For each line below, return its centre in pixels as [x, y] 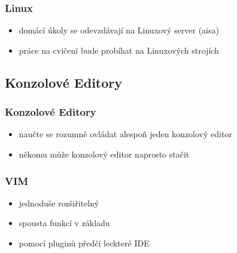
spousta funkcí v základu [64, 223]
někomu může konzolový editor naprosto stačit [104, 154]
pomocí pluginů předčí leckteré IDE [84, 243]
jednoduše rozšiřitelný [59, 203]
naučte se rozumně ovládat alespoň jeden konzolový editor [125, 134]
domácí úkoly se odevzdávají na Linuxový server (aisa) [119, 30]
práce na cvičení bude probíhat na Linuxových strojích [119, 50]
